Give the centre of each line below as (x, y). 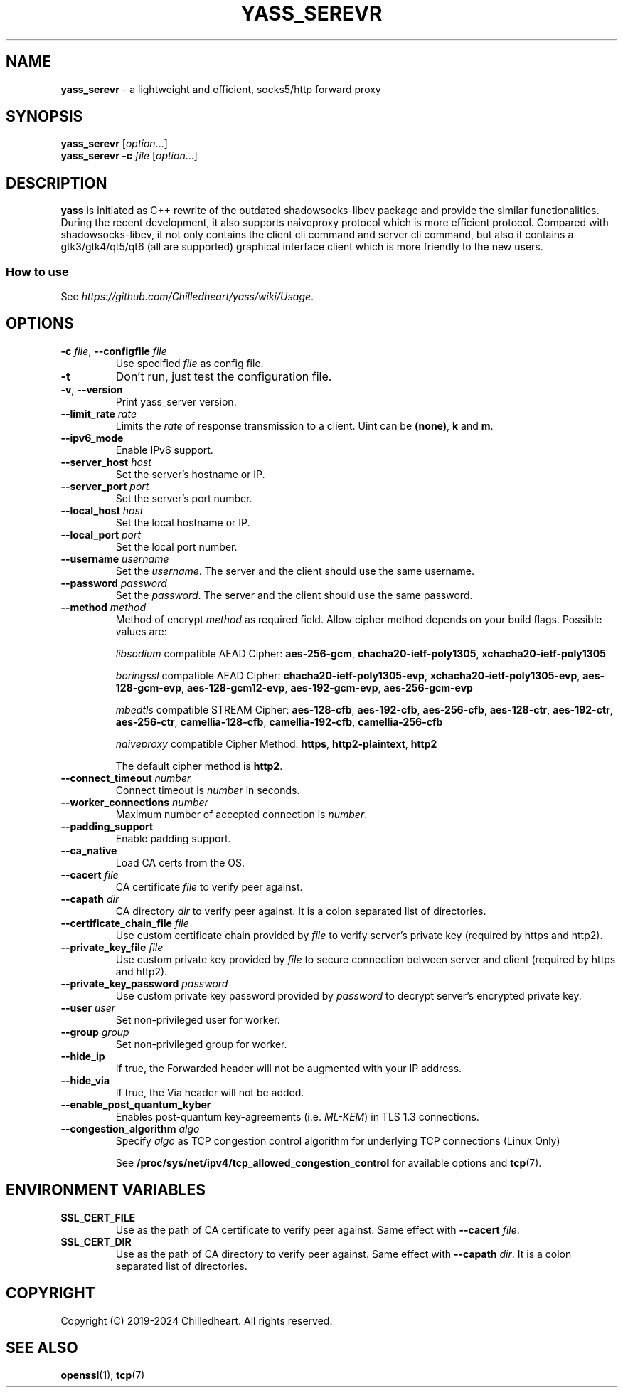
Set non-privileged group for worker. (201, 1044)
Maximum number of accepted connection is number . (241, 814)
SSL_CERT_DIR (96, 1241)
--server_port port (105, 486)
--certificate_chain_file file (125, 923)
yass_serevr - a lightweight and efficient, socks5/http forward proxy (221, 89)
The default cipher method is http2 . (199, 766)
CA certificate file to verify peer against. (209, 886)
